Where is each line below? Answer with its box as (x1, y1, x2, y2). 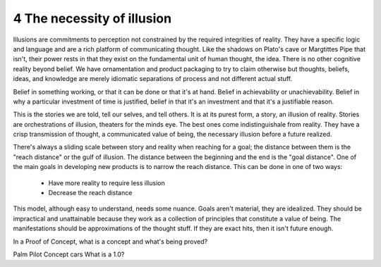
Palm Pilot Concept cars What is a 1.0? (13, 250, 125, 259)
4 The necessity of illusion (13, 11, 172, 26)
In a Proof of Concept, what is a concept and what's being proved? (13, 237, 208, 246)
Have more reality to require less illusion (48, 178, 165, 187)
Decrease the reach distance (48, 189, 133, 197)
